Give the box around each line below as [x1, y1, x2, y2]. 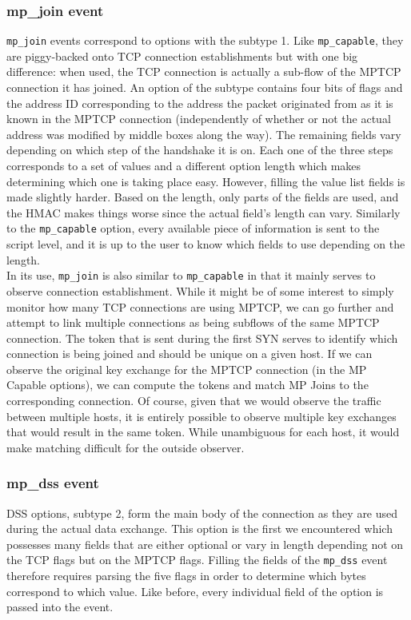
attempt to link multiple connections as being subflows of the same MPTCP [6, 314, 380, 331]
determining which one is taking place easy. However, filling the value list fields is [6, 173, 405, 189]
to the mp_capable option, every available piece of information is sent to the [6, 220, 380, 236]
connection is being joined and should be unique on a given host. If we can [6, 345, 373, 362]
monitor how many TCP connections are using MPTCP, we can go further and [6, 298, 394, 315]
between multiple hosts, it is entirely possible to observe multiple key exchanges [6, 407, 397, 424]
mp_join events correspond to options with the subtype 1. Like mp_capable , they [6, 32, 404, 49]
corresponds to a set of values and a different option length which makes [6, 157, 361, 174]
